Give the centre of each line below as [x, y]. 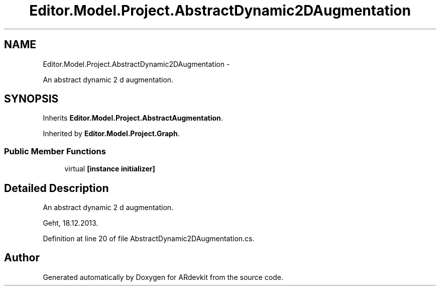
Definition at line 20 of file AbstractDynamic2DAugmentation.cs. [149, 239]
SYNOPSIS [31, 99]
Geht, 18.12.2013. [71, 223]
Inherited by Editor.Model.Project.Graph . [111, 134]
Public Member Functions [55, 151]
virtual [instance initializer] [110, 169]
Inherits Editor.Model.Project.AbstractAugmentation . [133, 118]
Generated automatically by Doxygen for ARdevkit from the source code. [163, 277]
